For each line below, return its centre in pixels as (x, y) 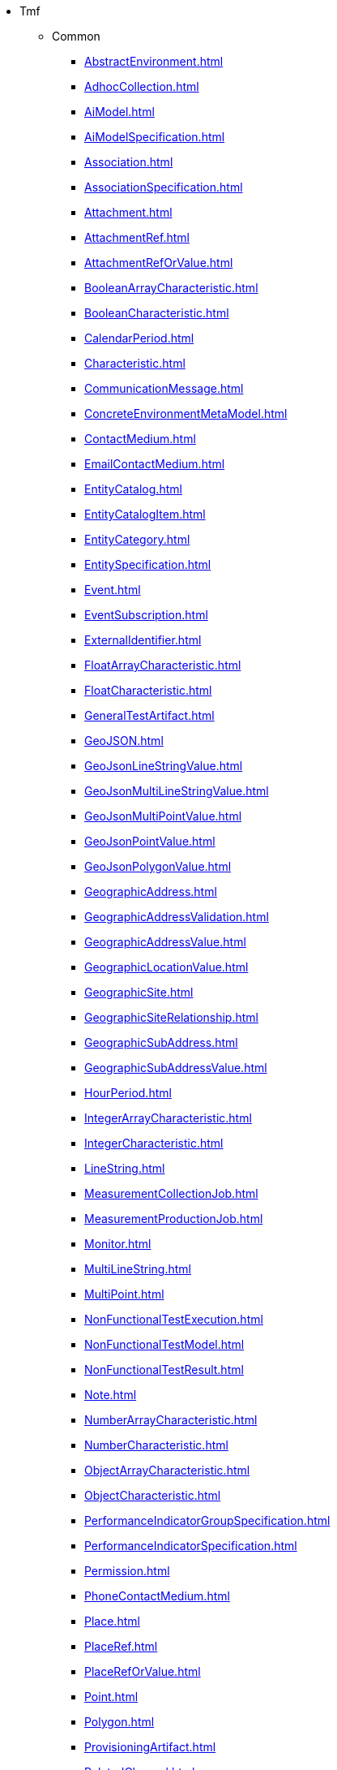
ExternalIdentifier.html (143, 640)
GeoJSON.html (124, 741)
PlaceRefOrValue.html (143, 1671)
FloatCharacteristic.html (148, 690)
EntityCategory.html (137, 539)
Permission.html (127, 1571)
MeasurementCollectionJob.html (171, 1193)
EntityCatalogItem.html (145, 514)
